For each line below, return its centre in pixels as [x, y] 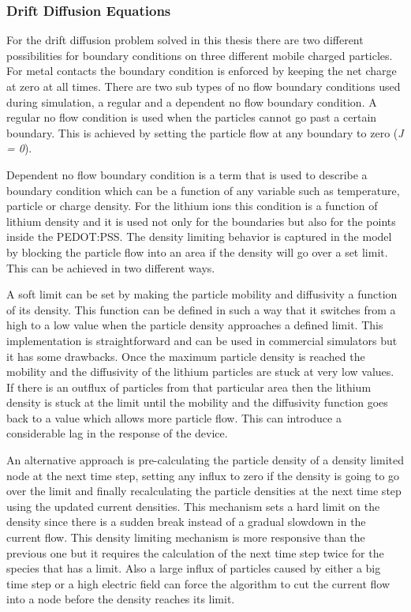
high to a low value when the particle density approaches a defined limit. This [195, 325]
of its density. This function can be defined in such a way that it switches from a [201, 309]
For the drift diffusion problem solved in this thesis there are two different [185, 40]
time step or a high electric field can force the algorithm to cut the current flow [198, 583]
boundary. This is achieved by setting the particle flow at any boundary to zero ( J [205, 132]
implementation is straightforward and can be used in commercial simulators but [202, 340]
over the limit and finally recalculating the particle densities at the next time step [204, 491]
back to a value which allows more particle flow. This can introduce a [174, 417]
